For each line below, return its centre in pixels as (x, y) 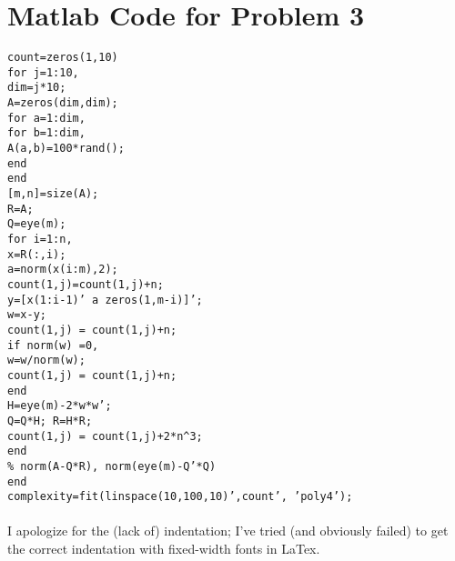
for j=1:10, (43, 72)
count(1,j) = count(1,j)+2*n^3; (105, 436)
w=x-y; (27, 315)
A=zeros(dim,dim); (63, 103)
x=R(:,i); (37, 254)
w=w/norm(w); (46, 361)
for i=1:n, (40, 239)
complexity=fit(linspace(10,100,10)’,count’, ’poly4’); (180, 497)
